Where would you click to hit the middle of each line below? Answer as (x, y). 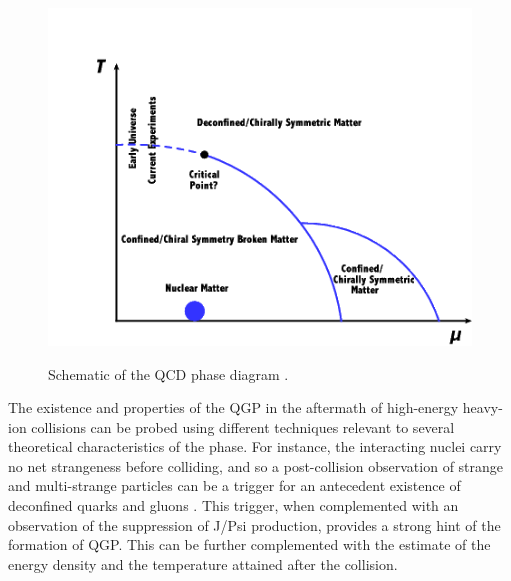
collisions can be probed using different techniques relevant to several (243, 426)
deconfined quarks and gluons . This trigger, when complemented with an (233, 505)
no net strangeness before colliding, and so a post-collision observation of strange (256, 465)
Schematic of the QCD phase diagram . (168, 373)
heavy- (482, 407)
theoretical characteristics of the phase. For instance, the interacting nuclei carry (255, 446)
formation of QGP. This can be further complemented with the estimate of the (249, 544)
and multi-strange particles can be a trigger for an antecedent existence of (234, 485)
